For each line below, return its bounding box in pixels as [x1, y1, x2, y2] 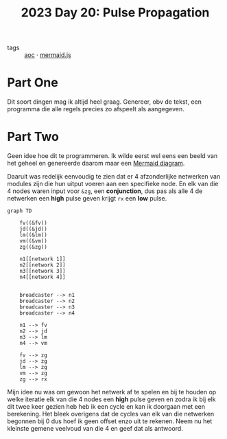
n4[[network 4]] [19, 273, 67, 281]
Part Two [7, 129, 60, 145]
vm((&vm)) [19, 238, 48, 245]
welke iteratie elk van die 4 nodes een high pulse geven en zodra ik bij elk [7, 395, 216, 403]
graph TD [7, 207, 32, 214]
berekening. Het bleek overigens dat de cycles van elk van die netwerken [7, 410, 215, 418]
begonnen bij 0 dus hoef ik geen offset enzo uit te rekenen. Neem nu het [7, 417, 213, 425]
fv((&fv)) [19, 220, 48, 227]
